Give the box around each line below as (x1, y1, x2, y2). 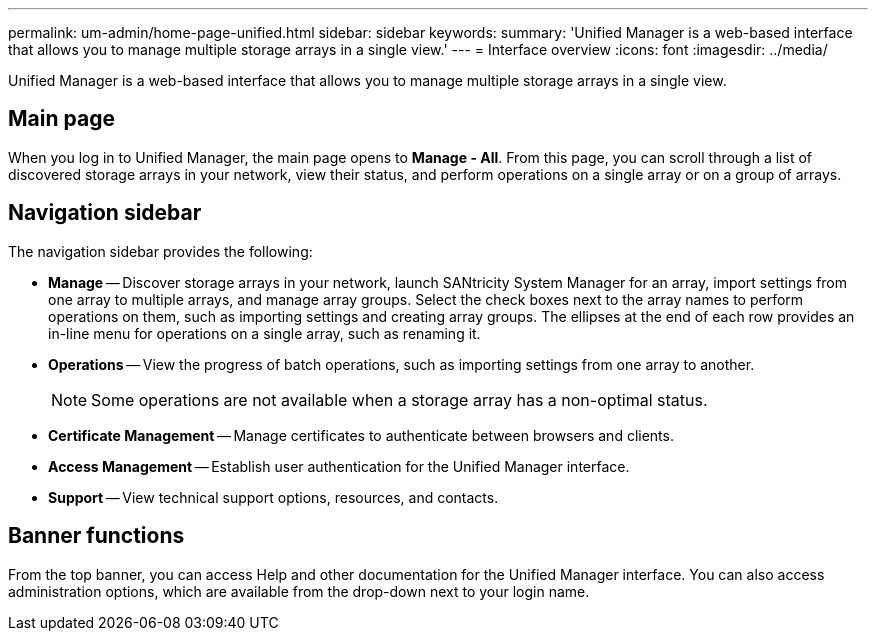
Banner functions (8, 523, 185, 549)
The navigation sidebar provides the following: (8, 242, 313, 260)
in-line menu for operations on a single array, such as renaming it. (48, 324, 481, 342)
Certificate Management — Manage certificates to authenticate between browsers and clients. (48, 426, 674, 444)
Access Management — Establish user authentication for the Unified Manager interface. (48, 457, 630, 475)
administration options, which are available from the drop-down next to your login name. (8, 582, 590, 600)
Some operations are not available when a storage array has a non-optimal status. (91, 389, 708, 410)
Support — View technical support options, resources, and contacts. (48, 488, 499, 506)
